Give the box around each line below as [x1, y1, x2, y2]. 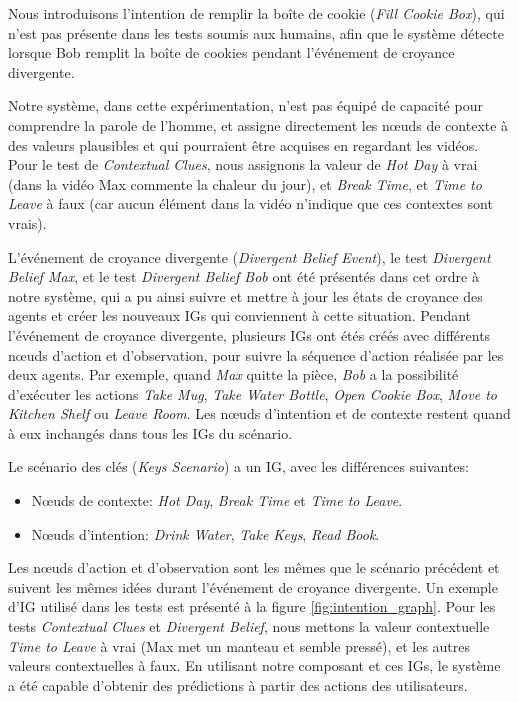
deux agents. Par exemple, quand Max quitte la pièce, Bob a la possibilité [8, 364, 459, 385]
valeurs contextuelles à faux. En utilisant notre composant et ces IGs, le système [8, 655, 501, 676]
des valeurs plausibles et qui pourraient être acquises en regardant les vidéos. [8, 134, 479, 155]
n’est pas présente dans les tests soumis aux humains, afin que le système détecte [8, 22, 504, 43]
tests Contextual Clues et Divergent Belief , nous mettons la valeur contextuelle [8, 616, 490, 637]
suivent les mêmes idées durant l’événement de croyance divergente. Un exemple [8, 576, 498, 597]
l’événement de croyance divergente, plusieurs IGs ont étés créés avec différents [8, 324, 491, 345]
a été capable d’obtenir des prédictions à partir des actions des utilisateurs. [8, 674, 468, 695]
